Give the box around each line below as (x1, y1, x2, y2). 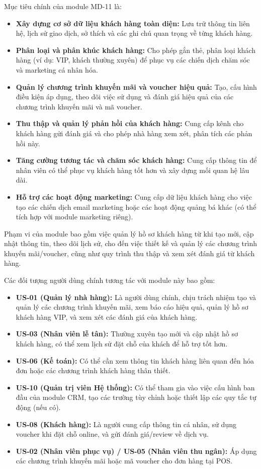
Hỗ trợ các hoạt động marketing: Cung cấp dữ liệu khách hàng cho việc (16, 191, 252, 202)
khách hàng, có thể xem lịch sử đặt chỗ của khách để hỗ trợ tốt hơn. (16, 338, 228, 349)
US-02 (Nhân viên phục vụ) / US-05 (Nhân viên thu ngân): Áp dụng (16, 445, 257, 456)
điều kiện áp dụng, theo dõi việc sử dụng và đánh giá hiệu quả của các (16, 91, 234, 102)
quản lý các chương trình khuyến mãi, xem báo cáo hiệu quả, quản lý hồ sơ (16, 302, 248, 312)
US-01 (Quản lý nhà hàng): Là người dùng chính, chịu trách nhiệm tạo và (16, 291, 256, 302)
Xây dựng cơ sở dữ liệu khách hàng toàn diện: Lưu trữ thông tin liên (16, 18, 250, 28)
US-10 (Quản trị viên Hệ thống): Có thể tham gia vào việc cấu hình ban (16, 382, 255, 392)
